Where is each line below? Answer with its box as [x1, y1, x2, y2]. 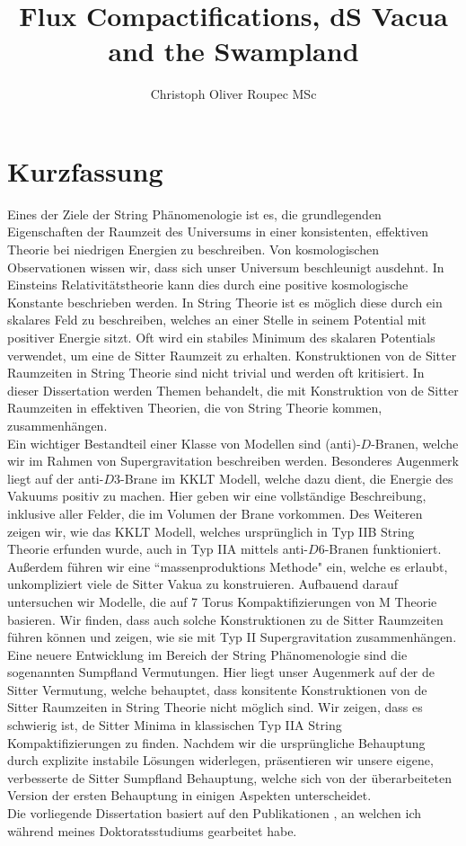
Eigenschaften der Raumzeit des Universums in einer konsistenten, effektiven [7, 222, 429, 241]
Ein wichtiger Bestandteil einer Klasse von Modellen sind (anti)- [7, 433, 361, 452]
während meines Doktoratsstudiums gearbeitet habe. [7, 821, 297, 840]
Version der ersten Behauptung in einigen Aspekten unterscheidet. [7, 786, 372, 805]
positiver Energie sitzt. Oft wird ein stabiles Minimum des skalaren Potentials [7, 328, 435, 346]
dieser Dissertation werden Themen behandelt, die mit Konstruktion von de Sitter [7, 380, 459, 399]
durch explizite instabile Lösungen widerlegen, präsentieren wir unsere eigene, [7, 751, 434, 770]
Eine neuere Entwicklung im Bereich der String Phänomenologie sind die [7, 645, 408, 663]
